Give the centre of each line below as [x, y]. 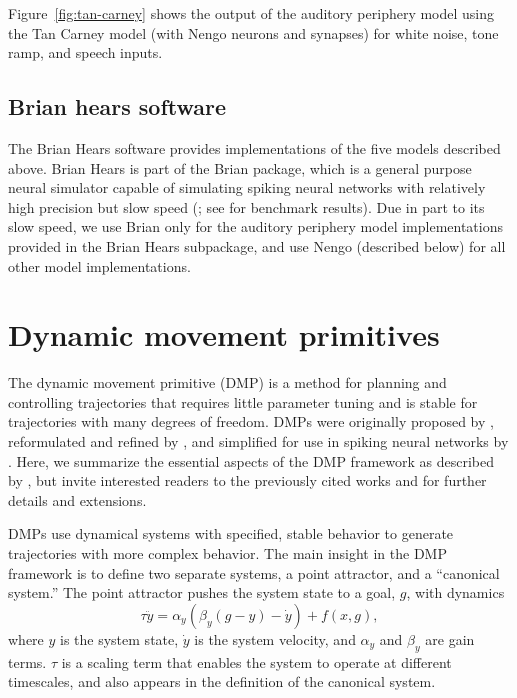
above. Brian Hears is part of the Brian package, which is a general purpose [240, 167]
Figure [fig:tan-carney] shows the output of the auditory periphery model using [251, 13]
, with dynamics [455, 592]
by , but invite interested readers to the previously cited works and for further [247, 480]
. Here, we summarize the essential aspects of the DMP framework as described [251, 460]
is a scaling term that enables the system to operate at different [256, 661]
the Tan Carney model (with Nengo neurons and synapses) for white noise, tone [253, 32]
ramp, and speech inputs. [85, 52]
